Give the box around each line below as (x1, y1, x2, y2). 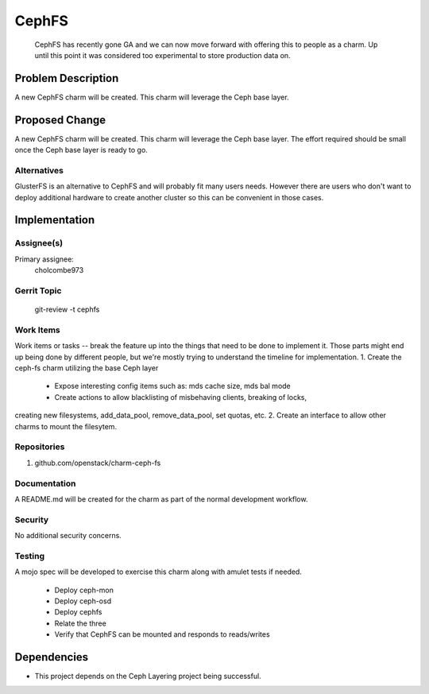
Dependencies (14, 650, 89, 664)
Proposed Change (14, 113, 106, 126)
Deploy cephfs (54, 607, 102, 617)
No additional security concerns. (14, 531, 122, 541)
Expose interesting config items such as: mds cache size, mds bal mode (54, 382, 292, 391)
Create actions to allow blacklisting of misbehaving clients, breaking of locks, (54, 392, 307, 401)
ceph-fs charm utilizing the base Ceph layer (14, 363, 159, 373)
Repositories (14, 441, 65, 452)
